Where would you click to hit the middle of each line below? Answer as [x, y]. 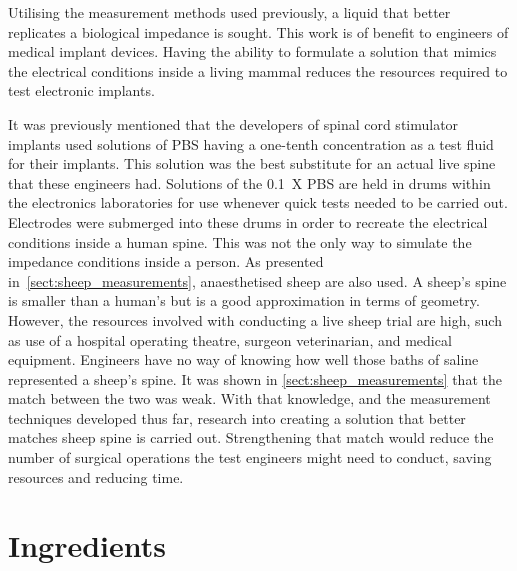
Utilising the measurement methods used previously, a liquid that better [229, 12]
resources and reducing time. [96, 476]
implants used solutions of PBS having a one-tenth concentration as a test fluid [251, 143]
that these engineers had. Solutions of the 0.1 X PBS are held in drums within [249, 182]
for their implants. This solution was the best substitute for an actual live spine [252, 163]
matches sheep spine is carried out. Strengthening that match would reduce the [251, 437]
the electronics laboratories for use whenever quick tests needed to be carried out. [258, 202]
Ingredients [87, 545]
